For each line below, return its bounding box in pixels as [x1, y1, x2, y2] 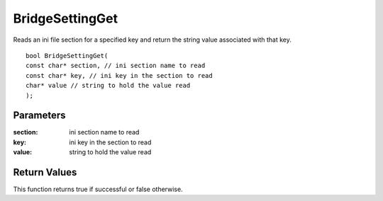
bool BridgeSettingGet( [26, 52, 109, 59]
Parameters [13, 110, 66, 122]
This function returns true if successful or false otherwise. [13, 185, 184, 194]
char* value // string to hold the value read [26, 81, 191, 90]
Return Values [13, 166, 77, 178]
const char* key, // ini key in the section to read [26, 71, 213, 79]
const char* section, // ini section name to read [26, 62, 206, 70]
